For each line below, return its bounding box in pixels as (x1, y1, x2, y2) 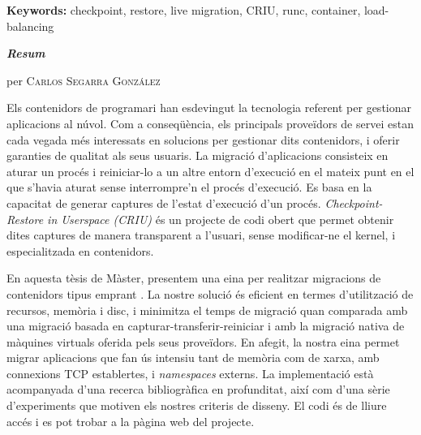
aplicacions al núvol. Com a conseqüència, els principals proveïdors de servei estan (6, 114, 414, 131)
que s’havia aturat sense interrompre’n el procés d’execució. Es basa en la (6, 179, 372, 196)
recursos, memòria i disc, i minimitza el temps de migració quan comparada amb (6, 301, 408, 318)
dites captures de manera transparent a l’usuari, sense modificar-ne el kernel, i (6, 226, 396, 243)
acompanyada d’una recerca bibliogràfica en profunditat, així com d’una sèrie (6, 381, 390, 398)
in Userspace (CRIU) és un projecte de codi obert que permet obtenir (47, 210, 394, 227)
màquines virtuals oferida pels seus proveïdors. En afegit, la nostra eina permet (6, 333, 400, 350)
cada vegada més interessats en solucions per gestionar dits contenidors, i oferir (6, 131, 400, 148)
